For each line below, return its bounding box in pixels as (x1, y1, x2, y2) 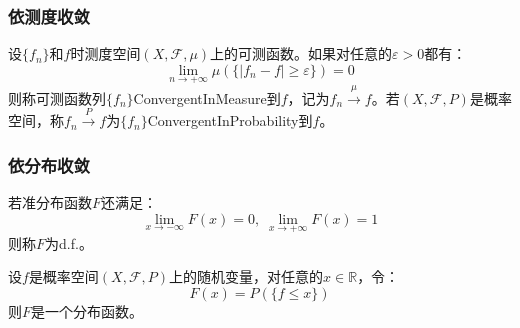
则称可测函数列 (8, 87, 106, 108)
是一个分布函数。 (31, 301, 144, 322)
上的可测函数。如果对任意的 (210, 43, 393, 64)
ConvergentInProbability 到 (147, 110, 313, 131)
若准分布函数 (8, 192, 92, 213)
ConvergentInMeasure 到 (133, 87, 281, 108)
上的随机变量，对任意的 (169, 266, 324, 287)
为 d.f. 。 (45, 232, 93, 253)
